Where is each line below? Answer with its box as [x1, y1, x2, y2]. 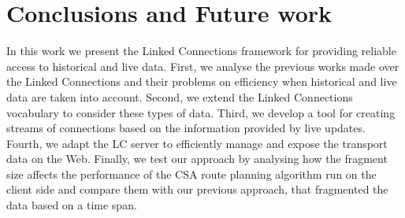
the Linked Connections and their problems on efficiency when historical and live [6, 73, 397, 90]
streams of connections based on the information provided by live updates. [6, 120, 366, 136]
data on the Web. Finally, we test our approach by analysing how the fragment [6, 150, 388, 167]
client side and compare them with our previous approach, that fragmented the [6, 181, 388, 198]
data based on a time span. [6, 197, 137, 213]
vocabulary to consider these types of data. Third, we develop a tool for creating [6, 104, 396, 120]
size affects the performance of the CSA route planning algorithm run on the [6, 165, 377, 182]
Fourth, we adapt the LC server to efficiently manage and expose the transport [6, 135, 388, 151]
